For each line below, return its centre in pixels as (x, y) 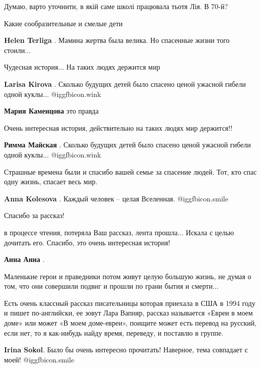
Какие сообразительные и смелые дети (63, 23)
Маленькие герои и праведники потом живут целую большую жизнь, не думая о (128, 276)
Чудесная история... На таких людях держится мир (82, 67)
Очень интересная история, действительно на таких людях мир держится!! (118, 127)
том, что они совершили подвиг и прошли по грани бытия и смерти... (111, 286)
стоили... (17, 50)
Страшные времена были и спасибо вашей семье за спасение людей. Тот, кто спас (130, 171)
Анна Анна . (24, 259)
